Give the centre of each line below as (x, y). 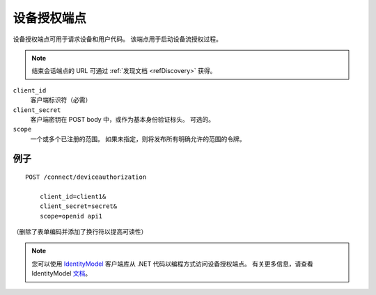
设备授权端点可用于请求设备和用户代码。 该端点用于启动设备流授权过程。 (117, 39)
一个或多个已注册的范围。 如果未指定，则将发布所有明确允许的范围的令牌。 (138, 138)
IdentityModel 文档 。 (62, 273)
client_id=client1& (73, 196)
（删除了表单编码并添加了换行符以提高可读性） (80, 232)
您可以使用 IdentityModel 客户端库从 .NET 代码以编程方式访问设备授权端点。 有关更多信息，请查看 (172, 264)
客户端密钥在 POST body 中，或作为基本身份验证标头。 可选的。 (123, 119)
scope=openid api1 (71, 216)
